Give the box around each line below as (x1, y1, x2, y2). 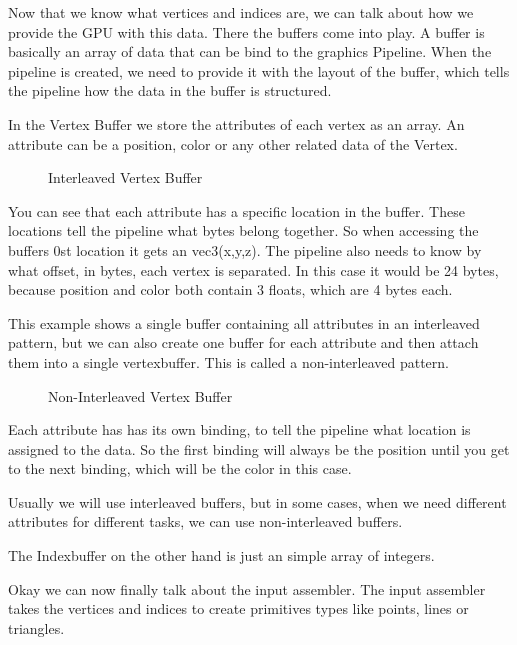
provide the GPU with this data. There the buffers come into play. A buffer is (8, 21, 485, 42)
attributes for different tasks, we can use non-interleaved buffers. (8, 511, 403, 532)
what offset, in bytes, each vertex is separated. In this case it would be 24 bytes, (8, 259, 499, 280)
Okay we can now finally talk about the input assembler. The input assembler (8, 578, 486, 599)
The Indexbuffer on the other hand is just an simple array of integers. (8, 545, 435, 566)
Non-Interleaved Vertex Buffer (48, 385, 233, 406)
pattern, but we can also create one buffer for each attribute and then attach (8, 332, 479, 353)
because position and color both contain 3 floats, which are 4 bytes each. (8, 279, 453, 300)
